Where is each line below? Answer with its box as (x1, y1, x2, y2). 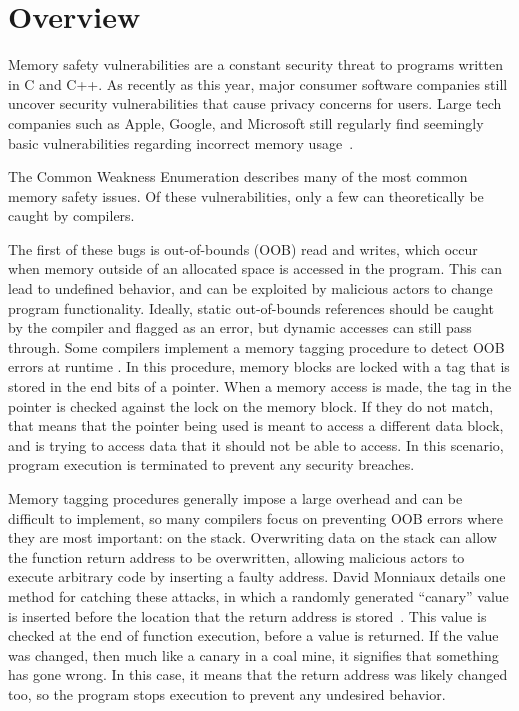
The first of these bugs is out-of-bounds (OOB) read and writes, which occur (8, 238, 478, 259)
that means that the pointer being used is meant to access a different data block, (8, 415, 504, 436)
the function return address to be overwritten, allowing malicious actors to (8, 546, 465, 567)
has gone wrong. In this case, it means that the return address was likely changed (8, 664, 508, 685)
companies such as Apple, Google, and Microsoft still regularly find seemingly (8, 112, 484, 133)
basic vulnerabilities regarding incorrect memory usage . (8, 132, 354, 153)
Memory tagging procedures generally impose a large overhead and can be (8, 488, 463, 508)
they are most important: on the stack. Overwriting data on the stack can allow (8, 527, 497, 548)
